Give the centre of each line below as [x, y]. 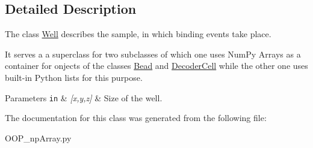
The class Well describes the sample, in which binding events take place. [138, 34]
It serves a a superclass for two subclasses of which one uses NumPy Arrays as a [153, 54]
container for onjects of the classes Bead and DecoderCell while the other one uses [156, 66]
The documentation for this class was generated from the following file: [136, 118]
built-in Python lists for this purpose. [74, 77]
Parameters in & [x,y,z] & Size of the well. [84, 97]
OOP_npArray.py [38, 138]
